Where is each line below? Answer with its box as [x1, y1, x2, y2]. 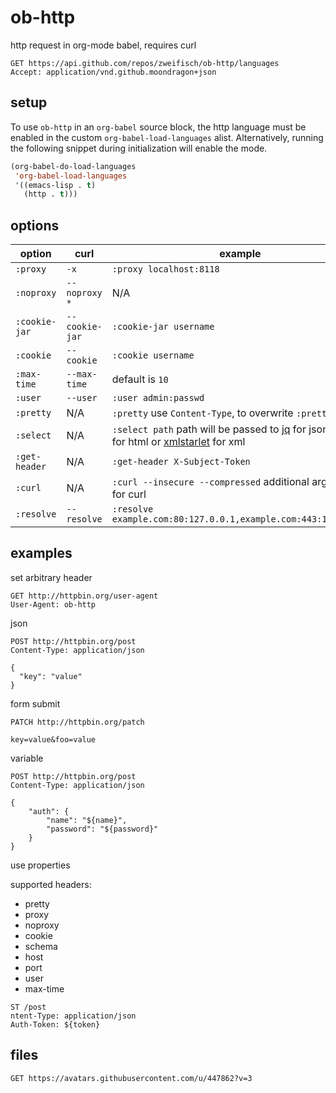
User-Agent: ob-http [10, 599, 97, 610]
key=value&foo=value [10, 734, 97, 745]
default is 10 [111, 372, 169, 386]
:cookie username [111, 350, 195, 361]
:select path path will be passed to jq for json [111, 422, 329, 436]
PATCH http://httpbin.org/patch [10, 717, 145, 727]
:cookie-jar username [111, 321, 215, 333]
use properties [10, 859, 71, 871]
